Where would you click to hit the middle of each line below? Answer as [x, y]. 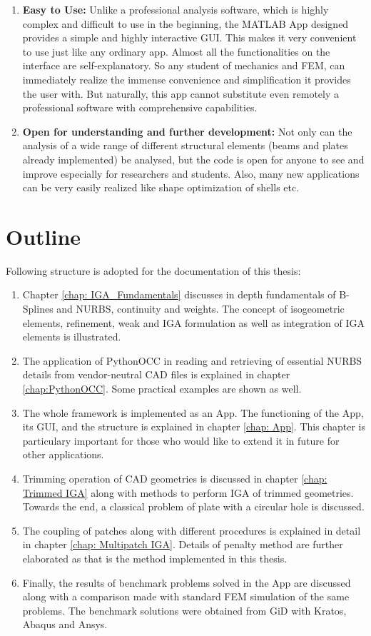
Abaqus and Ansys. [65, 624]
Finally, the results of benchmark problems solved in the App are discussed [187, 582]
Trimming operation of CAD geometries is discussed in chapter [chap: [175, 478]
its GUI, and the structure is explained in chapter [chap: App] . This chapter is [194, 426]
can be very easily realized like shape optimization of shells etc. [161, 187]
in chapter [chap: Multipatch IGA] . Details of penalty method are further [183, 544]
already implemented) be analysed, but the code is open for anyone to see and [193, 159]
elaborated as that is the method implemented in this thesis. [155, 558]
